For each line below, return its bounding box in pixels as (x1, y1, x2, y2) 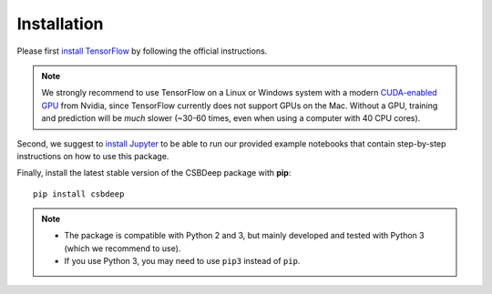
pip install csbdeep (33, 188, 125, 199)
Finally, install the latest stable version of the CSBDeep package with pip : (16, 167, 292, 178)
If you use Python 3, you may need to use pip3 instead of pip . (64, 256, 301, 267)
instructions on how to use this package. (16, 150, 169, 161)
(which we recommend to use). (64, 242, 181, 254)
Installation (16, 14, 104, 34)
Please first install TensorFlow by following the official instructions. (16, 46, 268, 56)
